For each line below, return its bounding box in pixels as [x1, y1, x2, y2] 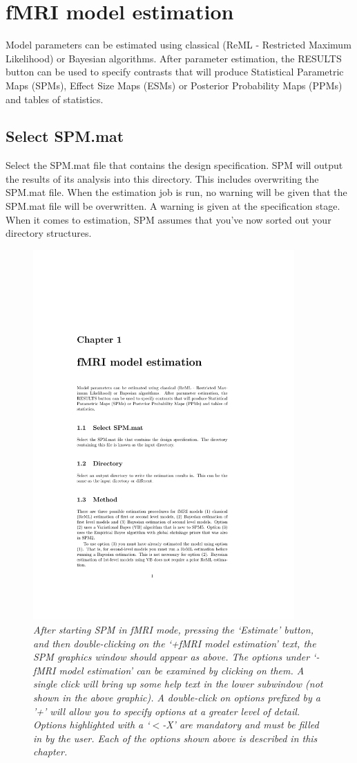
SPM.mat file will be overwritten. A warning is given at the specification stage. [6, 199, 340, 213]
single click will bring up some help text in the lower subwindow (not [33, 676, 323, 691]
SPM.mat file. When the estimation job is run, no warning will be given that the [6, 185, 347, 199]
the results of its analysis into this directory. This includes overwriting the [6, 171, 319, 186]
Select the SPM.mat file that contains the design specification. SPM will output [6, 158, 343, 172]
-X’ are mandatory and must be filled [162, 717, 319, 732]
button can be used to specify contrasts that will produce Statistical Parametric [6, 64, 344, 79]
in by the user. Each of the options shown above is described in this [33, 730, 318, 745]
